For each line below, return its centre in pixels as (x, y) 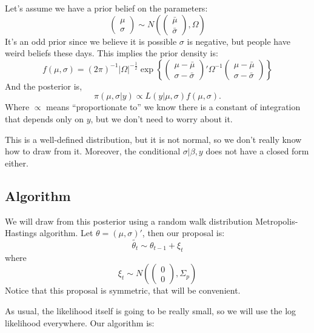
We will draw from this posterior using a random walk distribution (129, 221)
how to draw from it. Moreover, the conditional (93, 151)
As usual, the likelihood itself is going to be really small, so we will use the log (151, 310)
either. (17, 163)
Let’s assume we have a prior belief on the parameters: (106, 8)
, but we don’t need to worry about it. (162, 118)
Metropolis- (277, 221)
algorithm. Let (66, 233)
